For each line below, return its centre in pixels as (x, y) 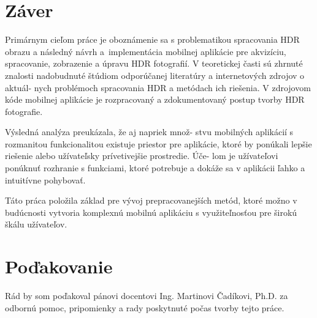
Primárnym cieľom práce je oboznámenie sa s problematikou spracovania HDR (152, 39)
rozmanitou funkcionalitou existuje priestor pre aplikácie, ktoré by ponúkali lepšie (158, 143)
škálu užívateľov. (36, 224)
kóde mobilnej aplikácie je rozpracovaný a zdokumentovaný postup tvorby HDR (155, 99)
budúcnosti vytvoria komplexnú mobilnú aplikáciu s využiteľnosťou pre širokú (151, 212)
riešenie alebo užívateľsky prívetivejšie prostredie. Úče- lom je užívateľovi (142, 156)
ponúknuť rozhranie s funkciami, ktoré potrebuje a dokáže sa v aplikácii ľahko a (155, 168)
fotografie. (24, 111)
